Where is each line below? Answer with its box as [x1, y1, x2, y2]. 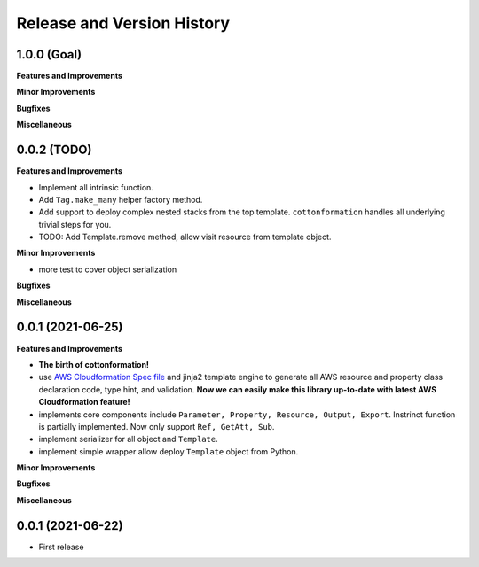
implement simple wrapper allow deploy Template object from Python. [38, 446, 299, 456]
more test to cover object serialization [38, 264, 177, 275]
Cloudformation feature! [38, 397, 130, 408]
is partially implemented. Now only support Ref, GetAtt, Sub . [38, 421, 275, 431]
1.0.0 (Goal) [16, 47, 82, 62]
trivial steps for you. [38, 219, 112, 229]
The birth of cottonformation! [38, 359, 150, 369]
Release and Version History [16, 13, 231, 33]
